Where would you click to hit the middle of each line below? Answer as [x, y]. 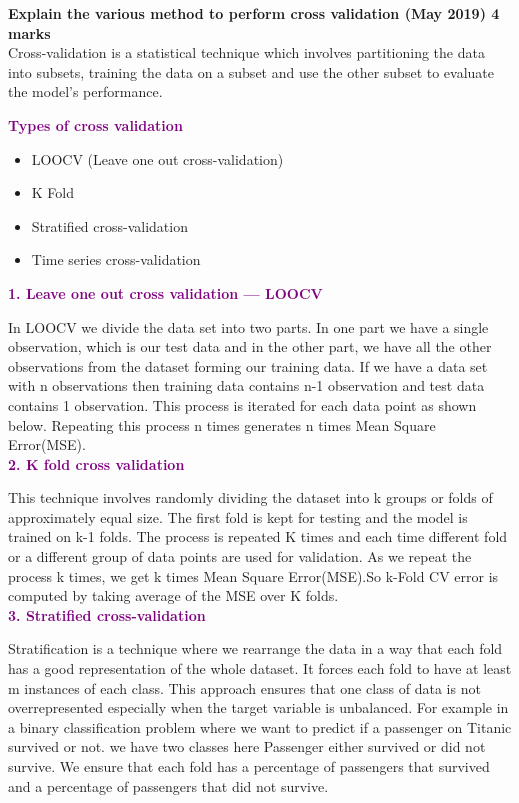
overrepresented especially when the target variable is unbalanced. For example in [258, 707]
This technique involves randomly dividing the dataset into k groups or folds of [250, 497]
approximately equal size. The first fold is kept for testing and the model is [238, 516]
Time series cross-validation [116, 259]
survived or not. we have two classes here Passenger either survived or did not [247, 746]
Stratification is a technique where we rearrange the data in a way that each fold [255, 648]
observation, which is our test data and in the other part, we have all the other [250, 346]
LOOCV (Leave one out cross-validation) [157, 158]
